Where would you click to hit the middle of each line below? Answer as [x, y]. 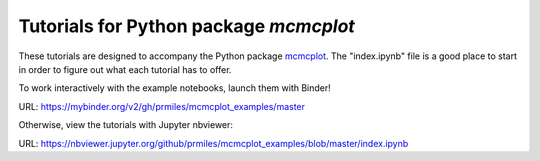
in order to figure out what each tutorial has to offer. [125, 69]
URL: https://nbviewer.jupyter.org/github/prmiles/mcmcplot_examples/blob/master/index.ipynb [213, 143]
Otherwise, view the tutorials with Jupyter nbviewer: [126, 125]
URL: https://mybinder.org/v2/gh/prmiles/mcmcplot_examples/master [161, 106]
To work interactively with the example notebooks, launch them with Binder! [175, 88]
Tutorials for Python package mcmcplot [186, 26]
